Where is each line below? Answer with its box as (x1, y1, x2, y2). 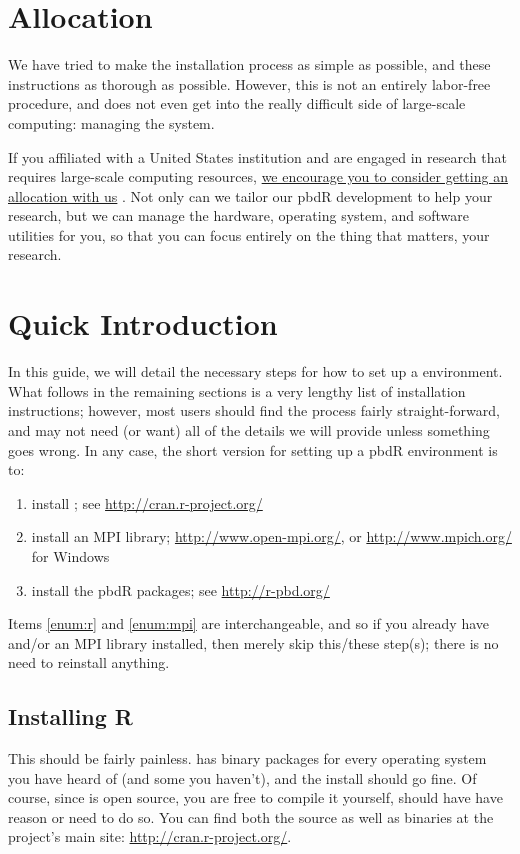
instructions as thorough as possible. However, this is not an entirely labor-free (8, 73, 491, 94)
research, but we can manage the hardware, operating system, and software (8, 205, 469, 226)
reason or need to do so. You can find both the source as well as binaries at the (8, 806, 494, 827)
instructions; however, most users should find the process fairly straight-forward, (8, 400, 500, 421)
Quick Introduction (8, 303, 278, 344)
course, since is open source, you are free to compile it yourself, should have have (8, 787, 503, 808)
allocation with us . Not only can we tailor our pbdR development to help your (8, 185, 493, 206)
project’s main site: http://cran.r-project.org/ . (8, 826, 292, 847)
